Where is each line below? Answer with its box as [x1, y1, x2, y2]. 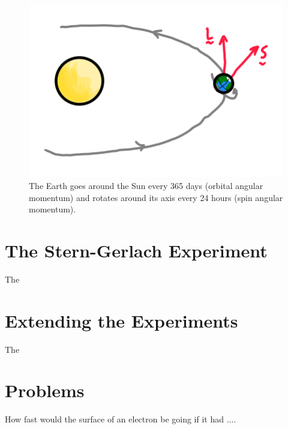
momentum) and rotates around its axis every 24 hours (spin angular [29, 191, 283, 203]
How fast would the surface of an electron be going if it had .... [5, 413, 236, 425]
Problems [5, 378, 85, 403]
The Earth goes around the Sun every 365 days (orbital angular [29, 179, 263, 191]
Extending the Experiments [5, 308, 238, 332]
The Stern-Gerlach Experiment [5, 238, 268, 262]
